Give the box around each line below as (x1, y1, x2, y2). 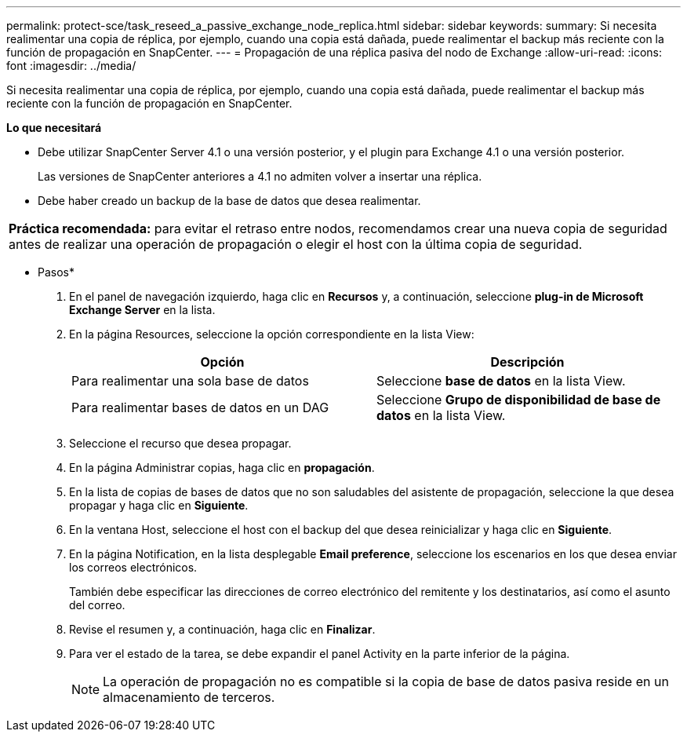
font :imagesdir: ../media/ (6, 59, 136, 72)
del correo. (69, 598, 125, 612)
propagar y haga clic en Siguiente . (69, 499, 249, 512)
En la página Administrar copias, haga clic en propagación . (69, 461, 375, 474)
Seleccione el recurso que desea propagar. (69, 437, 292, 450)
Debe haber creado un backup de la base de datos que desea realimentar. (38, 194, 421, 207)
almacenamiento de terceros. (103, 689, 275, 705)
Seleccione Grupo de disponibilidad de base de (376, 392, 661, 407)
